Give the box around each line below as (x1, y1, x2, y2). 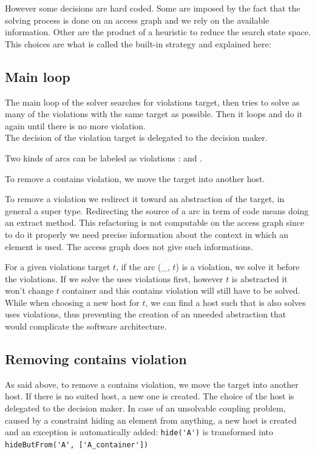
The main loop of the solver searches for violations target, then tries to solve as (5, 95, 300, 108)
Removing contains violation (5, 350, 187, 368)
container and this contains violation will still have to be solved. (62, 284, 300, 297)
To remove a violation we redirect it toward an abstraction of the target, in (5, 192, 285, 205)
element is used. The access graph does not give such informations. (5, 240, 253, 252)
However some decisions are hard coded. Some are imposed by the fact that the (5, 2, 300, 14)
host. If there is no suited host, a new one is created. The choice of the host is (5, 390, 294, 402)
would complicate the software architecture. (5, 320, 167, 333)
